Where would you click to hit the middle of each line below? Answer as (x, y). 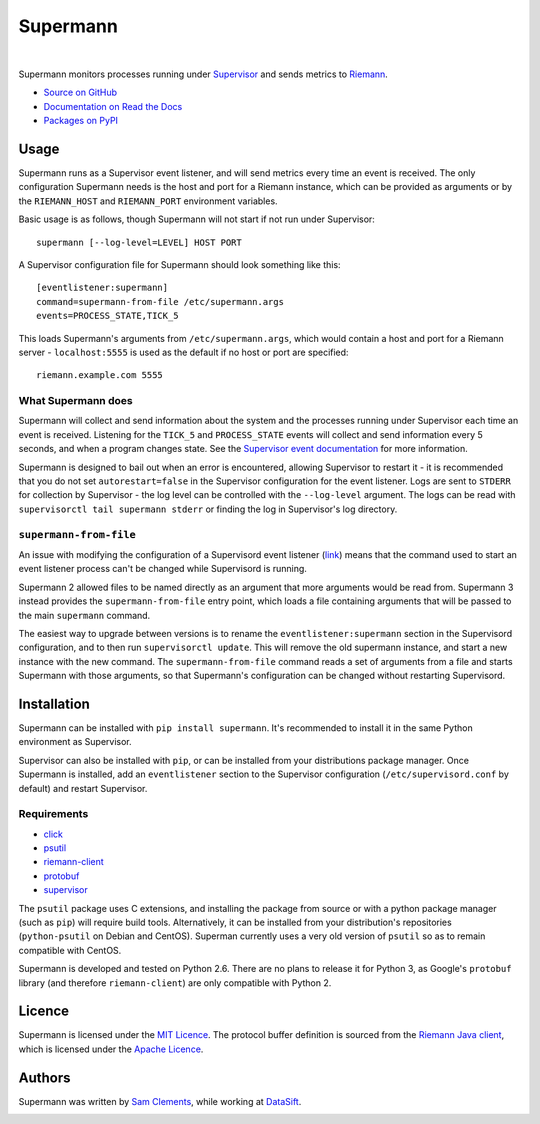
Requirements (53, 814)
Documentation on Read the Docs (113, 106)
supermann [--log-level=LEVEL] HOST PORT (139, 242)
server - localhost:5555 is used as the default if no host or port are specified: (183, 352)
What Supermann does (76, 401)
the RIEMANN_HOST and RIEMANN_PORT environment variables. (148, 201)
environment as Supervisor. (75, 742)
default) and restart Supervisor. (83, 788)
